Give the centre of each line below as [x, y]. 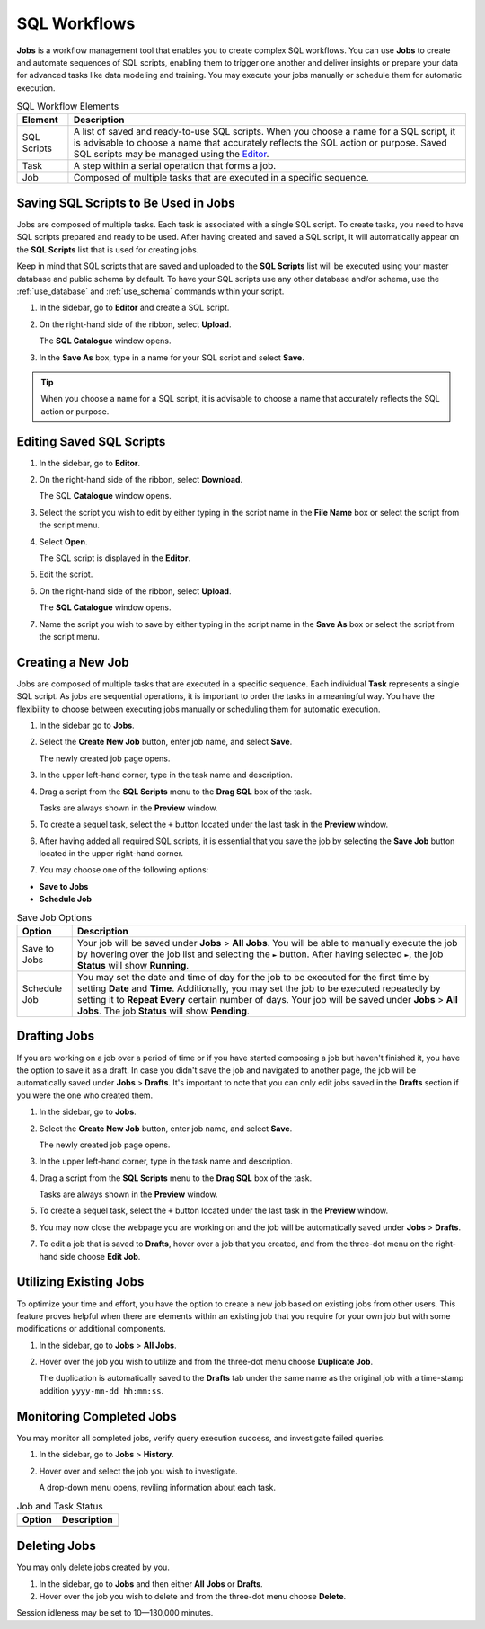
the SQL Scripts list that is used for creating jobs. [108, 249]
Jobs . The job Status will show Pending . [163, 1011]
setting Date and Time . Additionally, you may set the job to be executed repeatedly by [259, 988]
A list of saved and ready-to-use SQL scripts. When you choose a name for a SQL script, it [265, 132]
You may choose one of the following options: [124, 870]
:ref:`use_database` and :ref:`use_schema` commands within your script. [150, 291]
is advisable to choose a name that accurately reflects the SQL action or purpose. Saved [260, 143]
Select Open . [63, 541]
